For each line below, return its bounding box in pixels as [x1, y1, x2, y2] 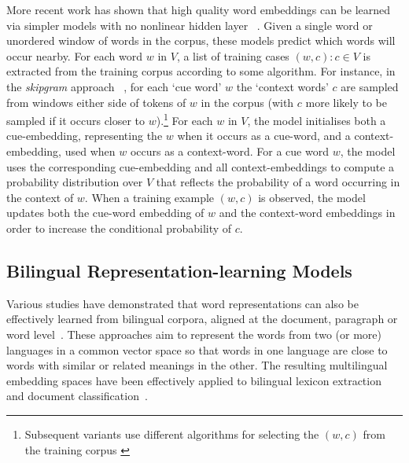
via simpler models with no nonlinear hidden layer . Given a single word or [6, 17, 373, 33]
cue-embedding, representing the [6, 127, 163, 144]
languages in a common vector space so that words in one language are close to [6, 341, 388, 358]
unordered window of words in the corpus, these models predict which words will [6, 32, 396, 49]
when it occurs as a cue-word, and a [177, 127, 351, 144]
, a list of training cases [176, 47, 289, 64]
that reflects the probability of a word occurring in [156, 174, 400, 190]
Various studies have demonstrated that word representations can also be [6, 295, 359, 311]
